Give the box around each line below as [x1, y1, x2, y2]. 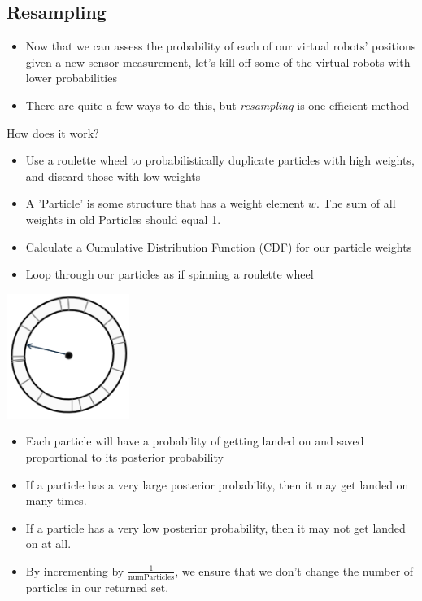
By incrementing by [25, 562, 124, 579]
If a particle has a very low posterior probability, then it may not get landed [25, 519, 406, 536]
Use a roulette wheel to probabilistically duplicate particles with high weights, [25, 151, 415, 169]
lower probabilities [25, 69, 117, 86]
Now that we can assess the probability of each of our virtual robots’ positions [25, 37, 416, 55]
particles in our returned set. [25, 579, 169, 596]
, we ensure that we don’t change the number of [175, 562, 414, 579]
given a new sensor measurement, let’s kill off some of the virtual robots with [25, 53, 411, 70]
